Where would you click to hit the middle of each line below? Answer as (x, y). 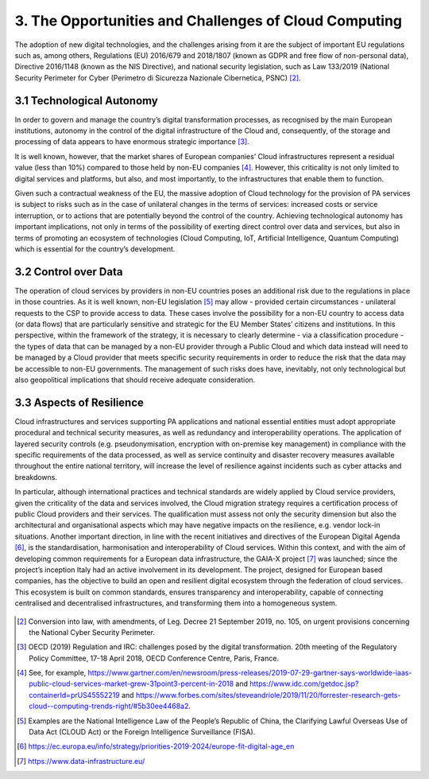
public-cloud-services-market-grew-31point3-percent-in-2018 (131, 684)
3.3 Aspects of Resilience (79, 402)
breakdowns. (36, 477)
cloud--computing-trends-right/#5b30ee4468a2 (109, 706)
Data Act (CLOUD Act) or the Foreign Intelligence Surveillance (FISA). (142, 732)
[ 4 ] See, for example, (52, 673)
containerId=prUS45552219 (75, 695)
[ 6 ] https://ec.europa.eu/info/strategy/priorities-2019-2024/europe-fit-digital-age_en (156, 746)
